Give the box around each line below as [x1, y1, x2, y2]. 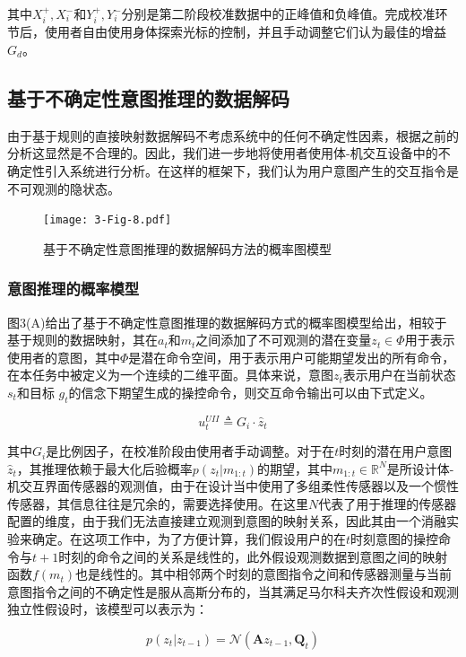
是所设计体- [386, 459, 454, 477]
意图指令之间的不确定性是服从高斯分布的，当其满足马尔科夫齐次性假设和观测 [7, 582, 459, 600]
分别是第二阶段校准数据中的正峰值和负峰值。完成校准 [121, 4, 436, 22]
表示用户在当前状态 [342, 365, 456, 384]
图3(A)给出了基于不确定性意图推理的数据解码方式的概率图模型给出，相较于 [7, 312, 447, 331]
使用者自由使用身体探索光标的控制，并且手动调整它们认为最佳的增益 [44, 22, 446, 41]
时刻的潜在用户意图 [339, 442, 453, 460]
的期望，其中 [257, 459, 333, 477]
